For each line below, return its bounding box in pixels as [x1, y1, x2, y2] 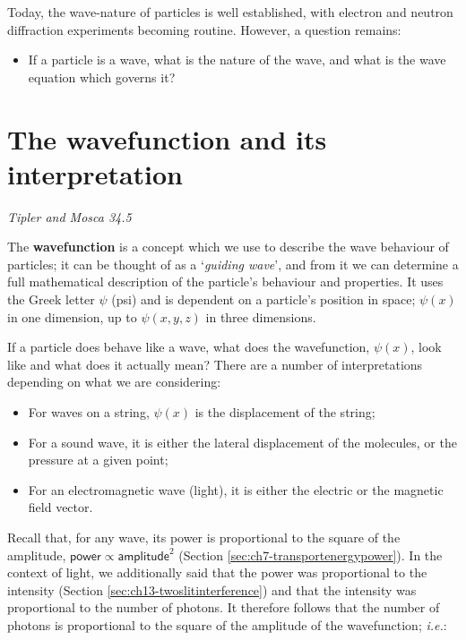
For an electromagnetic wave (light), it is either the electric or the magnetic [28, 480, 444, 499]
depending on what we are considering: [7, 372, 221, 391]
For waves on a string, [28, 403, 150, 422]
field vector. [28, 498, 93, 516]
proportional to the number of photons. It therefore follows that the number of [7, 598, 440, 617]
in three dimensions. [205, 307, 316, 326]
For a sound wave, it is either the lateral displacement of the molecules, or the [28, 432, 457, 451]
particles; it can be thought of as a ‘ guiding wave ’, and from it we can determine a [7, 254, 459, 273]
